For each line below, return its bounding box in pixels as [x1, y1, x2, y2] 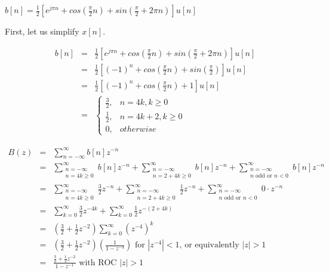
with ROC [79, 258, 117, 267]
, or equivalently [179, 241, 239, 250]
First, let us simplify [5, 25, 79, 37]
